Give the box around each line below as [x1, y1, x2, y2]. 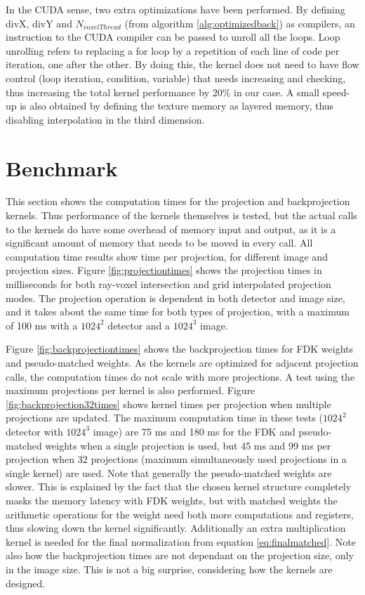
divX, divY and [6, 15, 72, 30]
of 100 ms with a [6, 318, 78, 332]
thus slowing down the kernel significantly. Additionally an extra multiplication [6, 521, 346, 535]
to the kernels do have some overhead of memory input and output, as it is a [6, 221, 336, 236]
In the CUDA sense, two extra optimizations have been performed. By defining [6, 2, 345, 16]
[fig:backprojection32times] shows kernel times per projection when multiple [6, 396, 331, 411]
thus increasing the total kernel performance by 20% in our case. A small [6, 84, 319, 99]
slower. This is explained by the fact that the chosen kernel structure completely [6, 479, 352, 494]
